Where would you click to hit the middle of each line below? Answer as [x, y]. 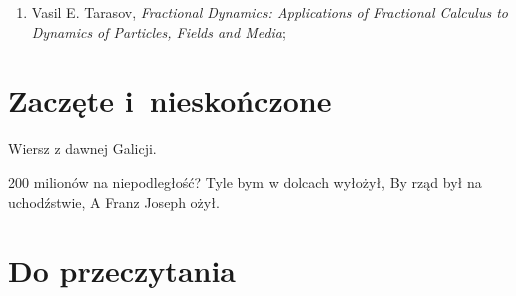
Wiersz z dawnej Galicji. [82, 148]
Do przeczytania [122, 270]
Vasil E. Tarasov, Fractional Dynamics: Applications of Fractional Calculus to [269, 12]
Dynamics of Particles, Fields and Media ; [158, 31]
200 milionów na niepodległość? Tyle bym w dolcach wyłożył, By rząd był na [245, 181]
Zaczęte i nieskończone [170, 100]
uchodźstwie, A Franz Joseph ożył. [114, 201]
